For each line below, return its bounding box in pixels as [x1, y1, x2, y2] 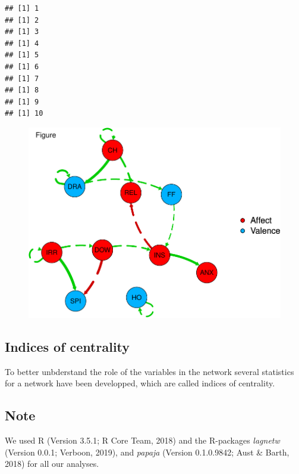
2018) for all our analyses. [5, 457, 99, 470]
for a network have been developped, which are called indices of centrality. [5, 377, 275, 389]
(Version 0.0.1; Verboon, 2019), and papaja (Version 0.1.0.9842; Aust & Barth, [5, 445, 289, 458]
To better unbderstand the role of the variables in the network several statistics [5, 365, 294, 377]
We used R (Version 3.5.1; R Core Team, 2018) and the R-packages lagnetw [5, 433, 280, 446]
